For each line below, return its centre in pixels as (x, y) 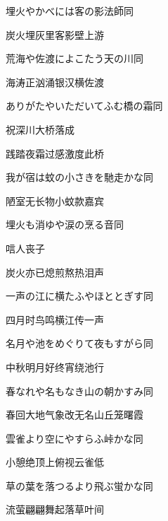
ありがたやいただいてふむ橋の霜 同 (84, 106)
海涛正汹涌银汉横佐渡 (55, 82)
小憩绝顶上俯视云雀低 (55, 462)
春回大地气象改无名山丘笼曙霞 (75, 415)
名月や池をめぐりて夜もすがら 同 (79, 343)
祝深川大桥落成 (40, 129)
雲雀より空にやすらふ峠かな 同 (75, 438)
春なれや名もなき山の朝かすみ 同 (79, 391)
